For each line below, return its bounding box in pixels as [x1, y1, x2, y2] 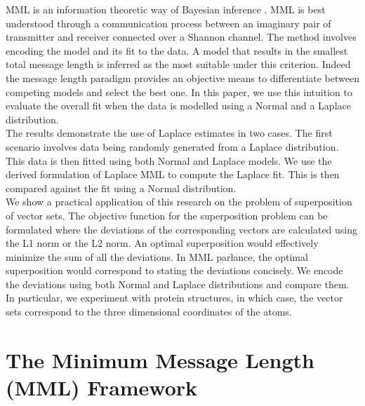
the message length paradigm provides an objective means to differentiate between [6, 70, 359, 85]
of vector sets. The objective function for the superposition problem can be [6, 208, 328, 222]
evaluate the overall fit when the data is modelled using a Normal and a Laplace [6, 98, 351, 113]
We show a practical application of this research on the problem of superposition [6, 194, 352, 209]
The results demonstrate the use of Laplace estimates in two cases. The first [6, 126, 333, 140]
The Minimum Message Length [6, 345, 314, 374]
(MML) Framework [6, 373, 198, 402]
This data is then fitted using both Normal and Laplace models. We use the [6, 153, 332, 168]
